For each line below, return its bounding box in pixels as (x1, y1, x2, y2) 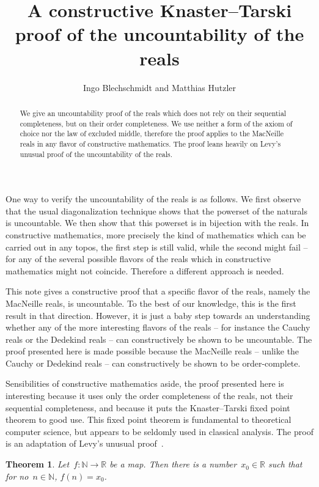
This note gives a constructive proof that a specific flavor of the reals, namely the (5, 285, 310, 298)
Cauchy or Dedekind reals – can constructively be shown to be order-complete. (5, 356, 301, 369)
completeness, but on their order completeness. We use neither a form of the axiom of (20, 118, 293, 128)
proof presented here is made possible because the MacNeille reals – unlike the (5, 345, 299, 357)
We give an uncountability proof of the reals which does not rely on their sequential (20, 108, 287, 118)
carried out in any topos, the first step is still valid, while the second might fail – (5, 240, 308, 253)
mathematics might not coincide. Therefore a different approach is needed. (5, 264, 284, 277)
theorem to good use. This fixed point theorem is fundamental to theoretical (5, 413, 291, 426)
